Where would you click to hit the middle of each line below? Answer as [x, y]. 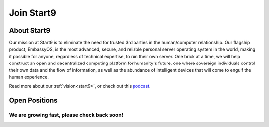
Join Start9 [33, 13]
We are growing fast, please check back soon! [66, 115]
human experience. [29, 77]
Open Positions [33, 100]
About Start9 [30, 31]
